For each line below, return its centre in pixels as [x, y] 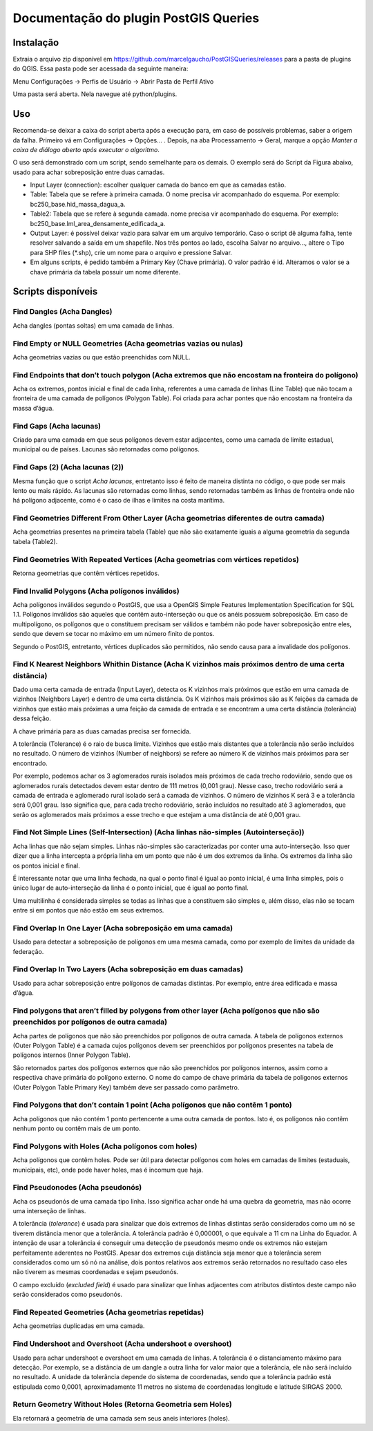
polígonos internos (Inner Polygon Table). [71, 1055]
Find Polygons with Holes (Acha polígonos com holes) [105, 1146]
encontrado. [30, 763]
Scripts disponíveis [55, 291]
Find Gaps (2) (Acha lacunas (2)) [68, 467]
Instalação [36, 43]
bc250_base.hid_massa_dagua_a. [78, 204]
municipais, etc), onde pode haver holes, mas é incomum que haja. [108, 1170]
